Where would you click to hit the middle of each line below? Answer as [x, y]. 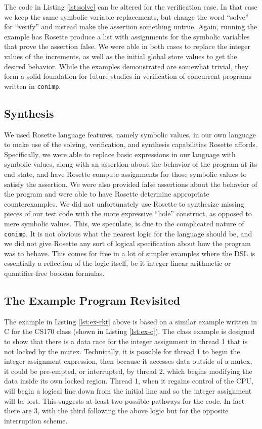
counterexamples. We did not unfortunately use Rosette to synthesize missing [124, 203]
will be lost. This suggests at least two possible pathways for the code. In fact [124, 400]
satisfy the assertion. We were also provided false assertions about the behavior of [131, 184]
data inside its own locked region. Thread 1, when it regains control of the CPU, [129, 381]
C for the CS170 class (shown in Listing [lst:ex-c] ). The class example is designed [129, 331]
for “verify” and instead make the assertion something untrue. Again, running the [131, 27]
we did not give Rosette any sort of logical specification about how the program [127, 243]
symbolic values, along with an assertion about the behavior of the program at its [131, 164]
